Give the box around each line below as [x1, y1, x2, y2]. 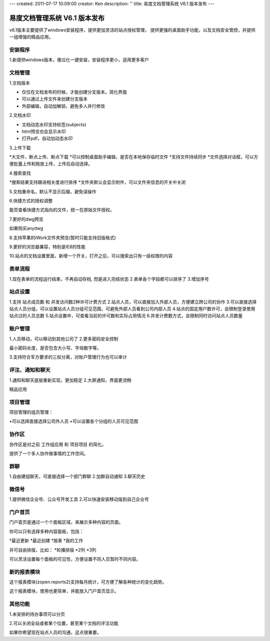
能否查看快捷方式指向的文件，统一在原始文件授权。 [9, 207, 114, 213]
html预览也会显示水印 [21, 128, 66, 134]
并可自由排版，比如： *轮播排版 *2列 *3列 [9, 547, 97, 553]
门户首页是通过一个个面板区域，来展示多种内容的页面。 [9, 519, 123, 525]
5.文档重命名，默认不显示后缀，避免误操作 [9, 188, 96, 194]
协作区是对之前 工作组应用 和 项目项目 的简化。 [9, 441, 106, 447]
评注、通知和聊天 [9, 366, 50, 373]
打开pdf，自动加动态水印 [21, 135, 73, 141]
